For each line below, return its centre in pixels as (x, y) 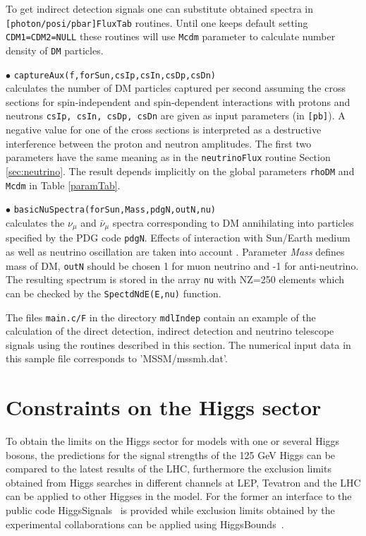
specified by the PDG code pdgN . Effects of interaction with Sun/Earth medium (178, 238)
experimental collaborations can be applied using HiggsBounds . (145, 524)
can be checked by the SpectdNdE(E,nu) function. (114, 293)
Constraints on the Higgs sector (164, 407)
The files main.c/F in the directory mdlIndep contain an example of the (161, 317)
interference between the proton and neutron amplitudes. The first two (159, 143)
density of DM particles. (55, 50)
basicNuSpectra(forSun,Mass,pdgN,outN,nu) (115, 210)
